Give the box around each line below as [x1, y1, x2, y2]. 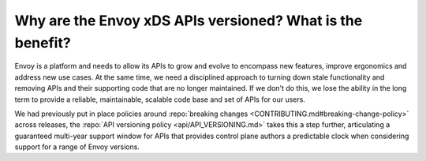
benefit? [14, 34, 71, 51]
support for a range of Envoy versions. [14, 142, 140, 152]
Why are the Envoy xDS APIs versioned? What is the [14, 12, 363, 29]
